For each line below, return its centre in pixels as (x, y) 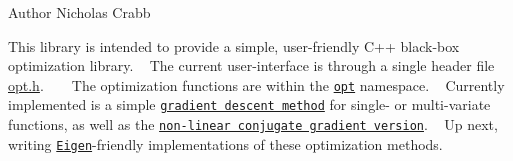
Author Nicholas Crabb (79, 12)
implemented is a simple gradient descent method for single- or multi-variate (249, 104)
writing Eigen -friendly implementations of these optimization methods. (225, 143)
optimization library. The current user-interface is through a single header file (251, 65)
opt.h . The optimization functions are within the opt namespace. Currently (256, 84)
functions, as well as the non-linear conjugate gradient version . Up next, (253, 124)
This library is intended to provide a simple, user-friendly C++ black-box (234, 45)
